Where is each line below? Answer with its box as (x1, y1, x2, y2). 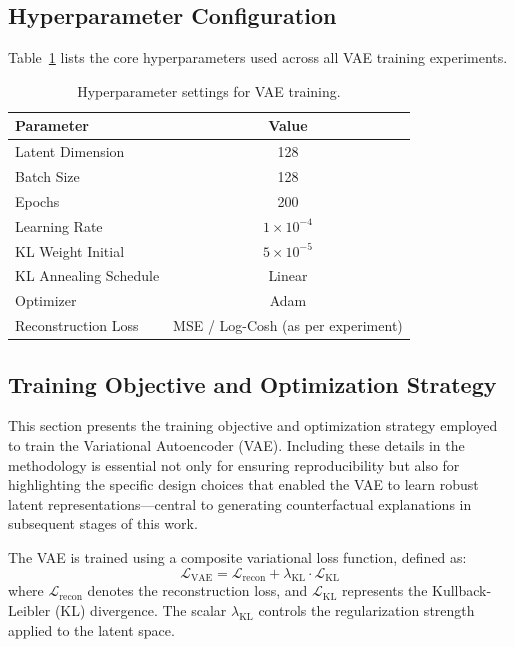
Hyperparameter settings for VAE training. (77, 80, 341, 101)
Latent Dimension (15, 141, 125, 162)
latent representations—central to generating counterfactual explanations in (8, 493, 472, 514)
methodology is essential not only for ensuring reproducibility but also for (8, 454, 460, 475)
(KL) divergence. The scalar (54, 599, 227, 620)
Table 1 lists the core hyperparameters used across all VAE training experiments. (8, 47, 508, 68)
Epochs (15, 190, 60, 211)
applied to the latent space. (8, 619, 175, 640)
